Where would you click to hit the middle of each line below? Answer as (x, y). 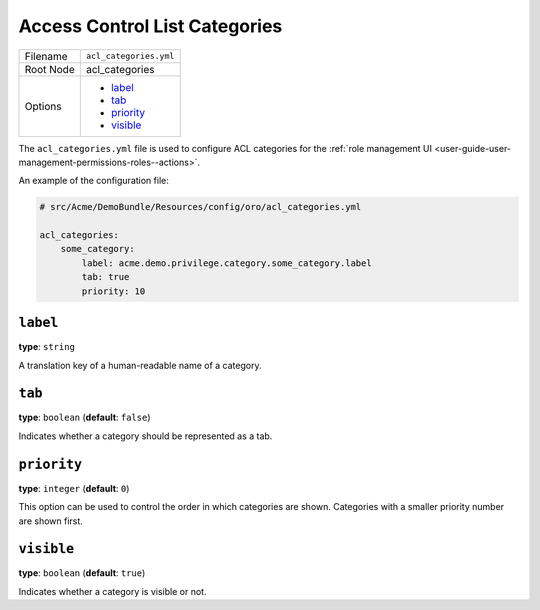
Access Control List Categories (150, 26)
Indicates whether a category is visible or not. (112, 591)
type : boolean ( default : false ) (84, 417)
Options (43, 106)
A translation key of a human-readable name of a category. (140, 365)
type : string (46, 347)
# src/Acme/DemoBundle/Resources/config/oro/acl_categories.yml (200, 207)
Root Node (49, 69)
